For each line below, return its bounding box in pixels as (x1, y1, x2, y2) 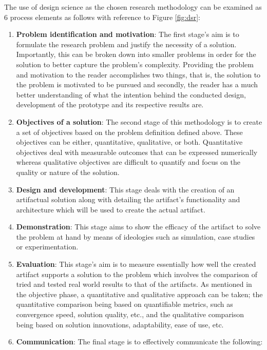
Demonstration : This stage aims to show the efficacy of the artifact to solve (16, 221, 261, 232)
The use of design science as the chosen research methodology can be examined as (4, 2, 262, 12)
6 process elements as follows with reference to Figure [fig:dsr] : (4, 11, 200, 22)
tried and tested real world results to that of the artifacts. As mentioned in (16, 279, 252, 289)
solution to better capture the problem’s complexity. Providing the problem (16, 59, 254, 69)
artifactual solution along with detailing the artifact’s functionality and (16, 194, 240, 205)
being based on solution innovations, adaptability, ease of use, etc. (16, 319, 224, 329)
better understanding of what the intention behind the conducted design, (16, 89, 246, 100)
